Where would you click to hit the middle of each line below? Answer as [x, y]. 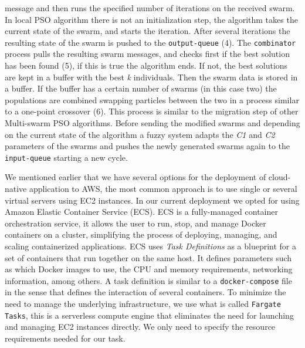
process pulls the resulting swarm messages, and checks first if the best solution [147, 54]
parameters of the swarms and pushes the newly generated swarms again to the [148, 146]
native [16, 189]
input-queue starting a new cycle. [66, 157]
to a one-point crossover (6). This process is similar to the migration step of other [152, 111]
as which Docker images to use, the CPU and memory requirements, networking [149, 269]
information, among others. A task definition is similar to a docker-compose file [148, 280]
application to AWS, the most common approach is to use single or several [163, 189]
